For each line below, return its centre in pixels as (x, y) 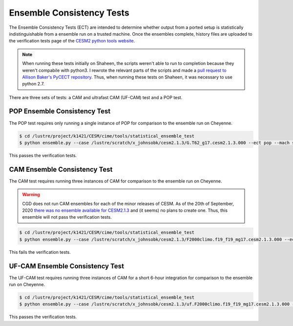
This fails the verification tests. (40, 252)
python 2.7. (33, 84)
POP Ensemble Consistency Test (60, 112)
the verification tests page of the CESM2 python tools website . (72, 41)
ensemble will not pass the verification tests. (67, 217)
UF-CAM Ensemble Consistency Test (67, 266)
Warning (31, 195)
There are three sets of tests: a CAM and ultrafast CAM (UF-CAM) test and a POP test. (96, 97)
